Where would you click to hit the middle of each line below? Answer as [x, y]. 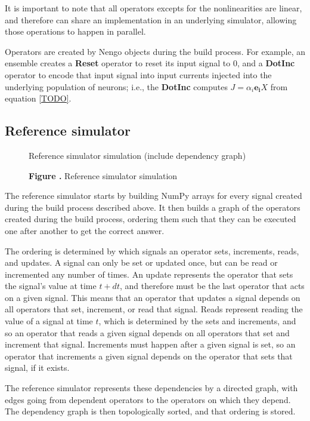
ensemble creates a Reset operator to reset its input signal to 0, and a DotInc [150, 63]
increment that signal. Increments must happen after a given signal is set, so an [150, 344]
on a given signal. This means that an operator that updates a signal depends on [153, 297]
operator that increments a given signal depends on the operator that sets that [149, 356]
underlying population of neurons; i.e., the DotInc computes [116, 86]
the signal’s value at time [51, 286]
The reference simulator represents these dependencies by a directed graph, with [151, 388]
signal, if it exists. [37, 368]
